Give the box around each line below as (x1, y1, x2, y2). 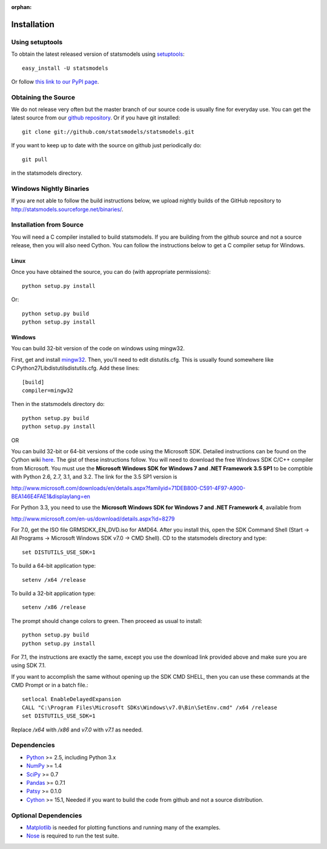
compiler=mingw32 (22, 387, 73, 394)
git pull (22, 156, 48, 163)
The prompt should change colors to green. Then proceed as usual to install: (11, 617, 202, 624)
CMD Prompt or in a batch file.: (11, 682, 89, 689)
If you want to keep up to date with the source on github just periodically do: (11, 142, 202, 149)
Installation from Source (11, 221, 84, 229)
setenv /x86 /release (22, 604, 86, 611)
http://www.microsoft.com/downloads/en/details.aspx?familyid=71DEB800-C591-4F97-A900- (11, 484, 246, 491)
